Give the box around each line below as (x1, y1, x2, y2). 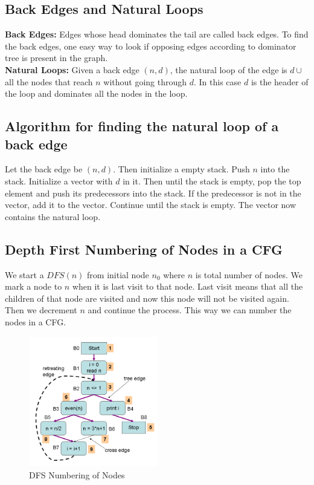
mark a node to (5, 280, 62, 293)
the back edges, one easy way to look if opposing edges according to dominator (5, 39, 296, 52)
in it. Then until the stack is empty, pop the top (123, 174, 301, 187)
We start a (5, 268, 44, 281)
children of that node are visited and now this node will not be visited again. (5, 291, 289, 304)
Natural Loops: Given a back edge (5, 63, 139, 76)
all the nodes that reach (5, 75, 93, 88)
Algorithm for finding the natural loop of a (5, 117, 279, 135)
